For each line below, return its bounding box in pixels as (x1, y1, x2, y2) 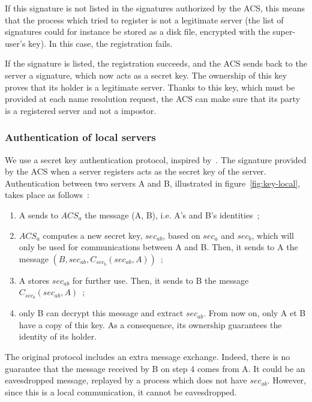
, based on (163, 229, 200, 241)
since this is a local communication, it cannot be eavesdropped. (5, 385, 237, 398)
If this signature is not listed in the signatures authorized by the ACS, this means (5, 2, 305, 14)
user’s (5, 37, 26, 49)
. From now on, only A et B (203, 307, 306, 319)
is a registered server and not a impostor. (5, 104, 157, 116)
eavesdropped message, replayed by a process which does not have (5, 374, 247, 386)
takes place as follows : (5, 188, 89, 201)
